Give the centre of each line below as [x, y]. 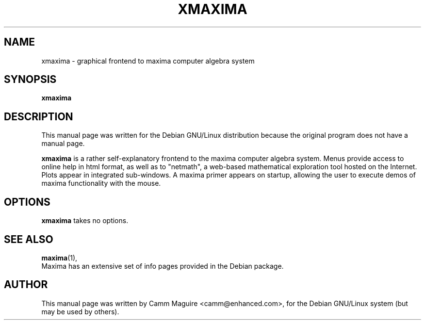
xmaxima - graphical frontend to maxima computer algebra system [148, 61]
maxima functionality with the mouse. [101, 183]
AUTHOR [26, 285]
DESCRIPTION [39, 116]
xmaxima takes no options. [85, 221]
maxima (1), [59, 258]
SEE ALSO [29, 239]
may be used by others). [80, 311]
